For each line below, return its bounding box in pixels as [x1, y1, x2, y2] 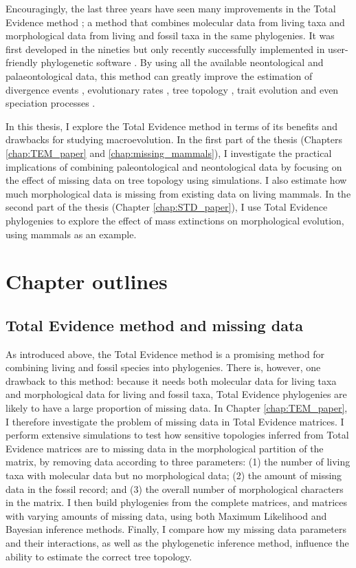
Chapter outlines [5, 267, 168, 295]
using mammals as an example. [5, 227, 137, 241]
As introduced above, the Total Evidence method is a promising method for [5, 346, 325, 361]
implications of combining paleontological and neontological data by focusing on [5, 159, 342, 173]
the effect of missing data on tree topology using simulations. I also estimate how [5, 173, 347, 187]
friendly [5, 55, 38, 70]
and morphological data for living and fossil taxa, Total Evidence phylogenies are [5, 387, 347, 401]
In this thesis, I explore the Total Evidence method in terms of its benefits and [5, 118, 337, 133]
